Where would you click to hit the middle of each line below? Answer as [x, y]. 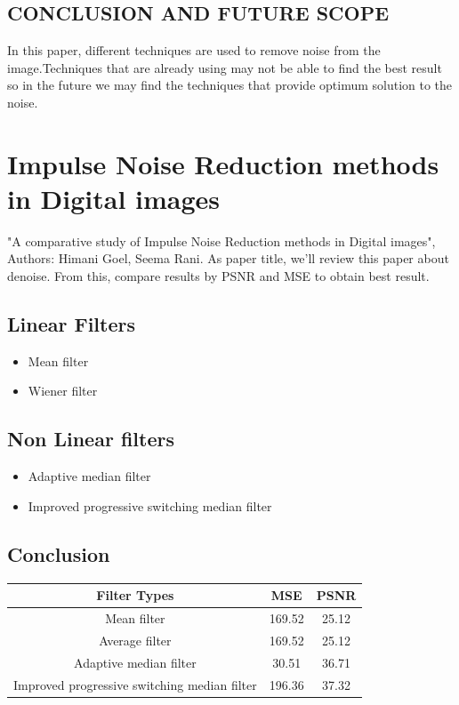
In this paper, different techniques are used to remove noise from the [194, 50]
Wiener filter [63, 391]
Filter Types [135, 595]
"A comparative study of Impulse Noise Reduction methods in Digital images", [221, 240]
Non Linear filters [91, 439]
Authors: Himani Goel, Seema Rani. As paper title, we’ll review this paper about [228, 258]
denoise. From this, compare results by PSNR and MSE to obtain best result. [218, 276]
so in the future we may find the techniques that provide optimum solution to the [230, 85]
